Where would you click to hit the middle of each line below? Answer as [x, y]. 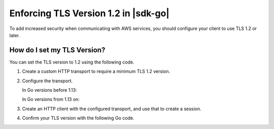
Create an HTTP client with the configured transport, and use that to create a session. [112, 109]
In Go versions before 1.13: [49, 90]
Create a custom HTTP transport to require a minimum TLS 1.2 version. [96, 72]
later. [15, 35]
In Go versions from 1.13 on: [51, 100]
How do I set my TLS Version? [57, 50]
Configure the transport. [47, 81]
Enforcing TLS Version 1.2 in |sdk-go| [90, 13]
